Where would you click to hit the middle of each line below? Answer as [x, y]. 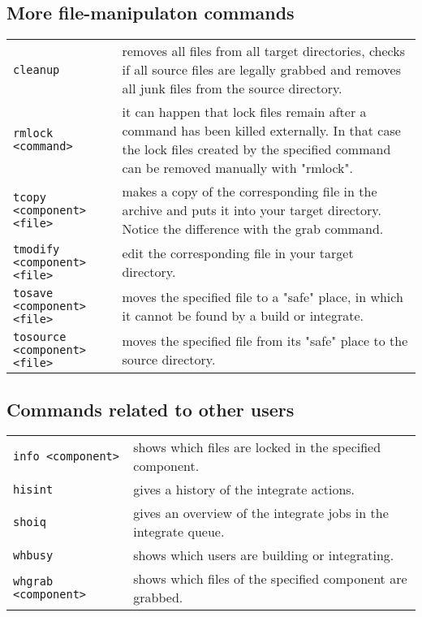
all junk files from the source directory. [232, 88]
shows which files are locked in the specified [257, 447]
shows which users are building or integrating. [264, 555]
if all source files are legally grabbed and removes [262, 70]
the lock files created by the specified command [256, 149]
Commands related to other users [151, 409]
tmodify [37, 250]
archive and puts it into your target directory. [252, 210]
